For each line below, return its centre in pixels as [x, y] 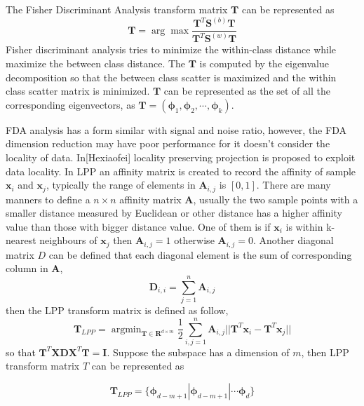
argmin [126, 329]
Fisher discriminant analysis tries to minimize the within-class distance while [171, 49]
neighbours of [68, 240]
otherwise [194, 240]
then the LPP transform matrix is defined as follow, [117, 310]
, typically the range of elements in [121, 185]
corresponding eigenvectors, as [70, 104]
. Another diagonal [293, 240]
